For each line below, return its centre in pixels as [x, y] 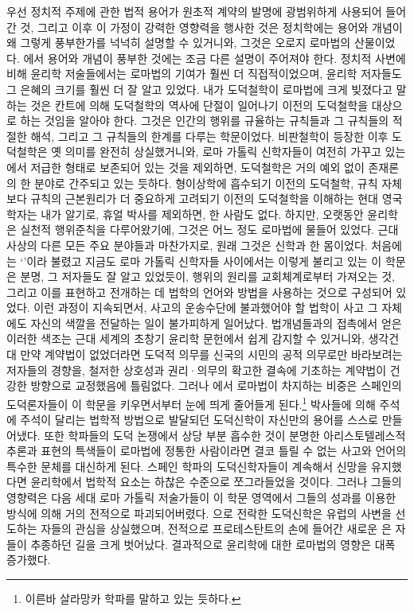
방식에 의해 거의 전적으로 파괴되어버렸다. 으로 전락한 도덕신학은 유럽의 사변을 [199, 513]
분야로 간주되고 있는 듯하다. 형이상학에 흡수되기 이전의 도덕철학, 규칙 [206, 183]
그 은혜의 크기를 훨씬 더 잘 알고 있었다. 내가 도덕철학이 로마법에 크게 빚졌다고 [199, 89]
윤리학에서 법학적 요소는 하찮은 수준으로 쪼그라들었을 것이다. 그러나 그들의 [216, 482]
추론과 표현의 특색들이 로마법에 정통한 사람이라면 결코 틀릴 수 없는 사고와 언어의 [207, 451]
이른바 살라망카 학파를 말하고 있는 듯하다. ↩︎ [133, 599]
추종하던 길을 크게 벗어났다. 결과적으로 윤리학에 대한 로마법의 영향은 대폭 [213, 544]
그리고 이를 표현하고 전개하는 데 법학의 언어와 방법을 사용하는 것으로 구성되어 [199, 292]
